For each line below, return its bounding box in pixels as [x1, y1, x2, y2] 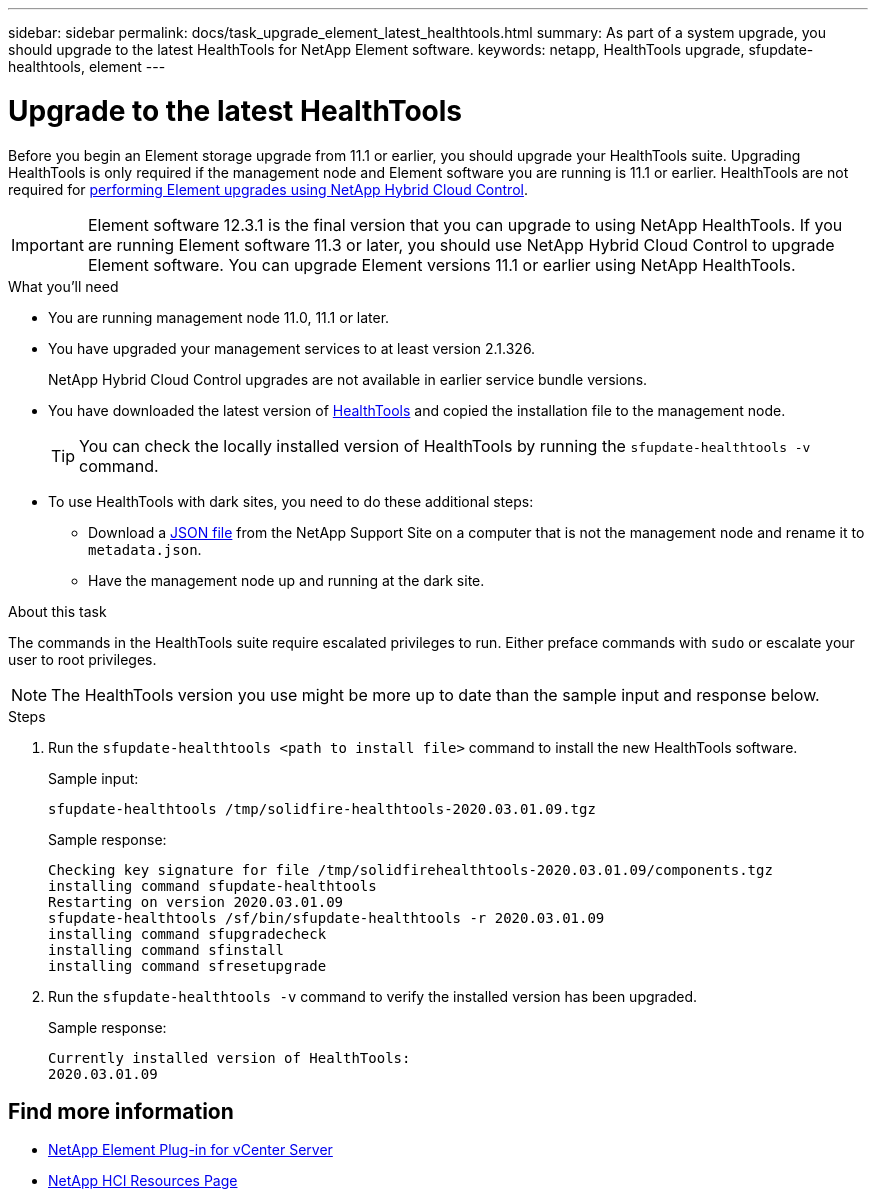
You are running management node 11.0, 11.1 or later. [48, 308, 390, 326]
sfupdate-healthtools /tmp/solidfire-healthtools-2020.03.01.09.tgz [48, 800, 596, 817]
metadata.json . [88, 540, 202, 558]
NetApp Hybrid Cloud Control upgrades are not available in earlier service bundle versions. [48, 370, 648, 388]
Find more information [8, 1098, 234, 1124]
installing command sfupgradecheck [48, 925, 327, 942]
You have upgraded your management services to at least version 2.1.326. [48, 339, 536, 357]
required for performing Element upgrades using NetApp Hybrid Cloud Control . [8, 180, 528, 198]
